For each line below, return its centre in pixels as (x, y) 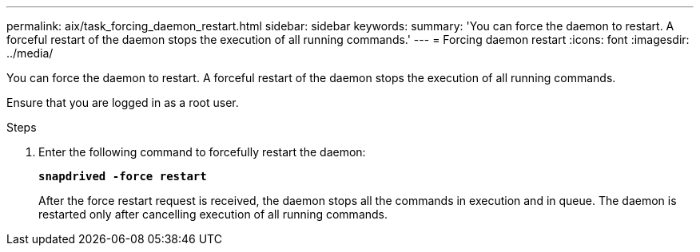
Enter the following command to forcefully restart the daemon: (202, 152)
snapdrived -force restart (123, 176)
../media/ (30, 53)
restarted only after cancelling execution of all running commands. (213, 214)
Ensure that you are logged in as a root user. (123, 102)
